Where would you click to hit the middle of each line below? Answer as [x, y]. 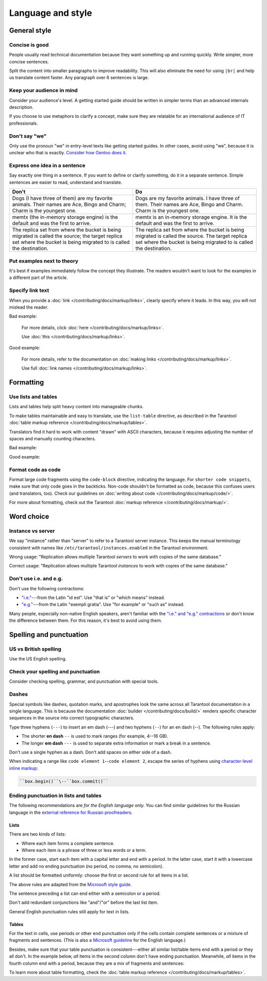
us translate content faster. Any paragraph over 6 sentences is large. [79, 78]
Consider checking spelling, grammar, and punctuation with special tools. [84, 681]
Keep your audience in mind [44, 91]
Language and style [51, 13]
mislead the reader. [29, 307]
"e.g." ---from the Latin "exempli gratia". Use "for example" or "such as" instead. [103, 605]
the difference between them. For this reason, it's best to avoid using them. [86, 620]
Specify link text [29, 290]
